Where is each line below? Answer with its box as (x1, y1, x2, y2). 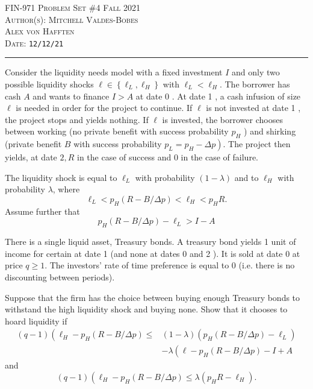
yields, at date (5, 151, 57, 163)
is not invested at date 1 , (206, 101, 301, 114)
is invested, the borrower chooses (162, 113, 283, 125)
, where (52, 183, 80, 195)
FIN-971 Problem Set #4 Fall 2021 (5, 1, 141, 13)
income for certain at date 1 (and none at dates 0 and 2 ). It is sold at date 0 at (5, 247, 300, 259)
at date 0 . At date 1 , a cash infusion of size (135, 89, 301, 102)
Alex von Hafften (5, 25, 75, 37)
